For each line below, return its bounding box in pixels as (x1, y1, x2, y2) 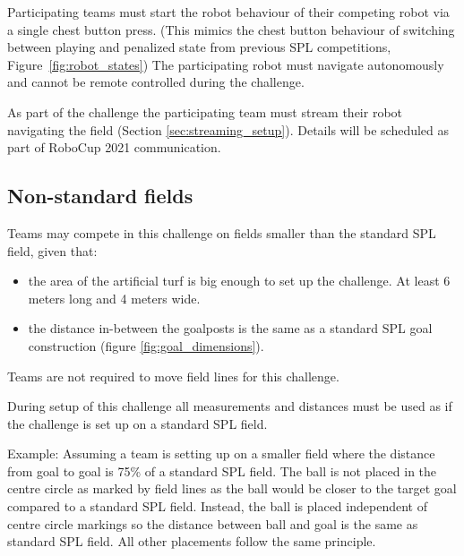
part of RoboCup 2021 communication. (7, 138, 221, 157)
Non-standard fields (7, 182, 193, 210)
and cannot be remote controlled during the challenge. (7, 73, 305, 91)
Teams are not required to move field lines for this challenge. (7, 366, 339, 385)
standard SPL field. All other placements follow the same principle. (7, 532, 376, 551)
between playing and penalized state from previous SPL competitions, (7, 38, 391, 56)
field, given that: (7, 241, 98, 260)
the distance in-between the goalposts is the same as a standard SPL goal (28, 319, 433, 338)
